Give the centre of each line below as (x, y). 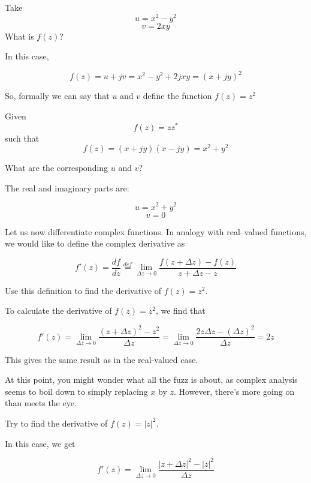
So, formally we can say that (57, 96)
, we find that (180, 310)
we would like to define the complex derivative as (95, 243)
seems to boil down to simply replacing (76, 391)
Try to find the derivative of (56, 423)
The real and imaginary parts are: (67, 187)
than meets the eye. (41, 403)
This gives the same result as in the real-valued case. (102, 359)
